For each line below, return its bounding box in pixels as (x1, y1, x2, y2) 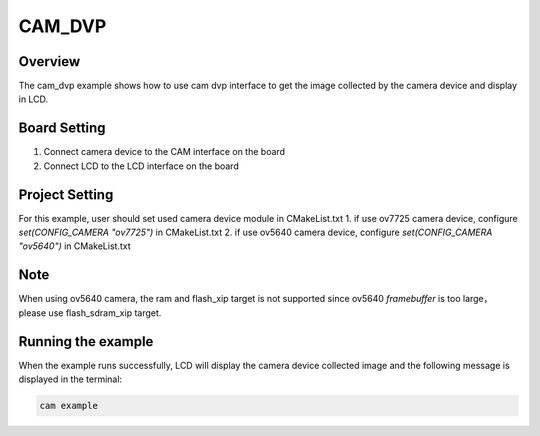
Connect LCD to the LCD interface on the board (43, 160, 239, 172)
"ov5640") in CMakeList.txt (18, 240, 131, 252)
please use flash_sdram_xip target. (18, 306, 162, 319)
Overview (18, 53, 81, 70)
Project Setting (18, 186, 114, 203)
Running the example (18, 333, 154, 350)
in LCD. (18, 93, 49, 105)
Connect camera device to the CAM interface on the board (43, 146, 285, 158)
